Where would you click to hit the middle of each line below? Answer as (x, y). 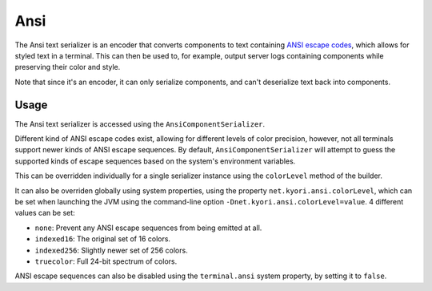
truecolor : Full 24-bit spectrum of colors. (106, 261)
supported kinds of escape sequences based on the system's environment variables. (155, 161)
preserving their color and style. (68, 67)
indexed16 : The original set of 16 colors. (103, 239)
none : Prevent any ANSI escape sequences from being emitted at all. (148, 228)
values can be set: (45, 213)
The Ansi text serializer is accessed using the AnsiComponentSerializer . (140, 123)
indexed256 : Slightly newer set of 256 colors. (111, 250)
